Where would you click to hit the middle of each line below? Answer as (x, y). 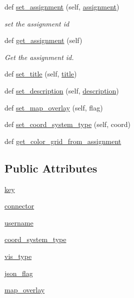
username (19, 222)
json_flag (19, 273)
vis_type (18, 256)
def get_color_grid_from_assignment (63, 141)
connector (19, 206)
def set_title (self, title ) (41, 74)
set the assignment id (37, 23)
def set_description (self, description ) (62, 90)
